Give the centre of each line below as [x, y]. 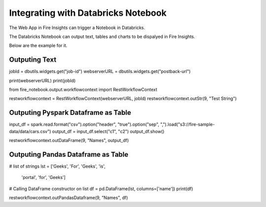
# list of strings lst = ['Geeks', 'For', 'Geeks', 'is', [57, 166]
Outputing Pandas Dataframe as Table [69, 155]
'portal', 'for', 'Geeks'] [44, 177]
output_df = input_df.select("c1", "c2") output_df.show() [108, 131]
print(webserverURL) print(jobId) [42, 80]
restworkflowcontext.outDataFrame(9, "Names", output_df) [69, 140]
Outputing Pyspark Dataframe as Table [70, 113]
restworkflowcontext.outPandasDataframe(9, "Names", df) [68, 198]
